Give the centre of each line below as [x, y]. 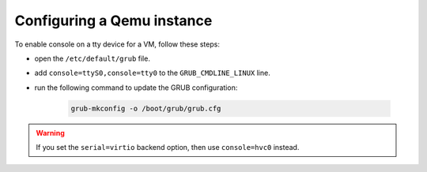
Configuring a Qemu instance [113, 21]
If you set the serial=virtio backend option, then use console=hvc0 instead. [168, 148]
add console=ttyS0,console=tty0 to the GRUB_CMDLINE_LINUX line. [152, 73]
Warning [50, 133]
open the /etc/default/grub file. [92, 58]
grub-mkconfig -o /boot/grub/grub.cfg [146, 108]
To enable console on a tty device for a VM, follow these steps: [117, 44]
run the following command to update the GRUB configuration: [136, 88]
